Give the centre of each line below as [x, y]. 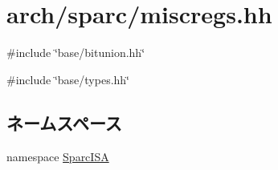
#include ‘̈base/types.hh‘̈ [68, 79]
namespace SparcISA [58, 156]
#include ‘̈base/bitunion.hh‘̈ [76, 53]
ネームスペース [64, 122]
